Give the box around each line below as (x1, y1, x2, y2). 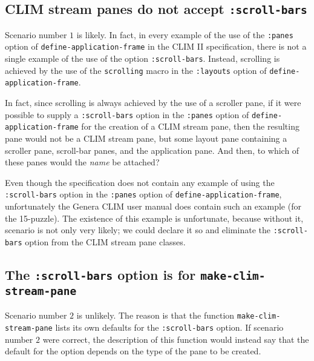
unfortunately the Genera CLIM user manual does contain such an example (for (5, 200, 301, 212)
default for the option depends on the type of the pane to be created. (5, 345, 261, 357)
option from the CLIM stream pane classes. (25, 235, 186, 248)
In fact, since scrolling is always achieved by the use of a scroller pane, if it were (5, 96, 301, 109)
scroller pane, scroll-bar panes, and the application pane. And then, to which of (5, 144, 299, 156)
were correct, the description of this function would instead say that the (42, 333, 309, 345)
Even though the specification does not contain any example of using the (5, 176, 275, 188)
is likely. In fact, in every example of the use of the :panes (76, 28, 293, 41)
